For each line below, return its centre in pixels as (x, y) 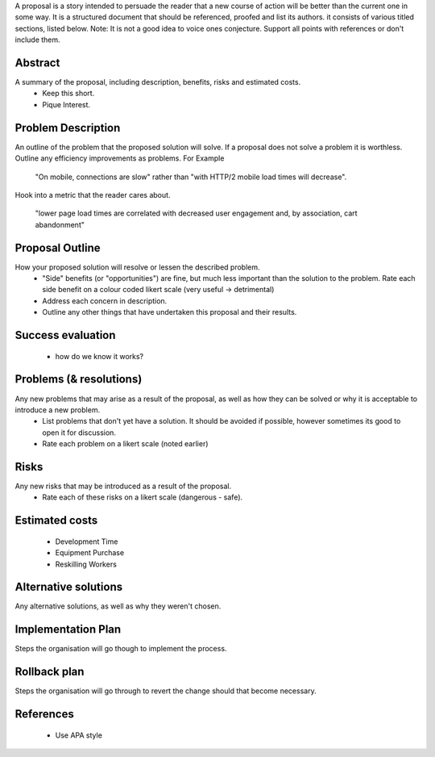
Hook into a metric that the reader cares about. (93, 194)
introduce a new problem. (58, 410)
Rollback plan (50, 672)
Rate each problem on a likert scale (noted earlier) (125, 444)
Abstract (37, 63)
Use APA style (79, 735)
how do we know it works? (99, 356)
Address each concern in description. (105, 301)
